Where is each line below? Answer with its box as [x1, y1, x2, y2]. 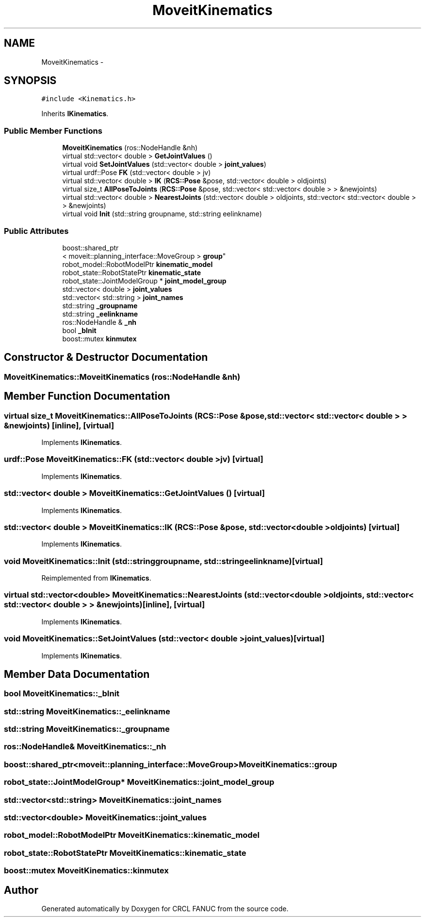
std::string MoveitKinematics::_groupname [4, 724, 170, 734]
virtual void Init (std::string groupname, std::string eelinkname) [62, 210, 262, 218]
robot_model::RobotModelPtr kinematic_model [62, 260, 213, 268]
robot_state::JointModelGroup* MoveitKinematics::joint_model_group [4, 777, 275, 787]
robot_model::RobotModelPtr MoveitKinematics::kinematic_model [4, 830, 260, 840]
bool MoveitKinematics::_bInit [4, 689, 120, 699]
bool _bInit [62, 326, 97, 335]
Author [4, 884, 38, 896]
